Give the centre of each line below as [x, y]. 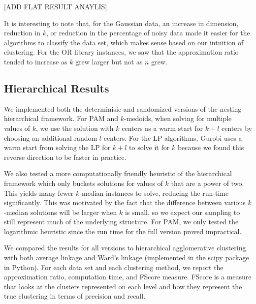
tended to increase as [36, 61]
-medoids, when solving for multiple [178, 118]
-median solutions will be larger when [61, 212]
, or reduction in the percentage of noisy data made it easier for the [148, 33]
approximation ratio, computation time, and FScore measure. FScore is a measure [128, 277]
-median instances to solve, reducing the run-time [154, 193]
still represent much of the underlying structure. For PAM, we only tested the [121, 222]
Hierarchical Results [57, 88]
